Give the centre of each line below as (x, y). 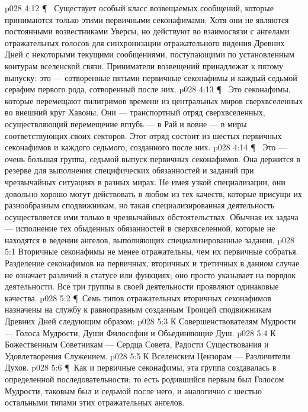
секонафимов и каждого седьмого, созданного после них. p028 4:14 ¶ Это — (146, 147)
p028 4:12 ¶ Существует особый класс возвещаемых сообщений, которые (139, 8)
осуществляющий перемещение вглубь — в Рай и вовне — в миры (126, 123)
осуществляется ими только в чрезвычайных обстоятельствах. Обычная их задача (152, 216)
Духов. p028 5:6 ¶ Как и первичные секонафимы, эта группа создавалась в (141, 367)
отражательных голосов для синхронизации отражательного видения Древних (145, 42)
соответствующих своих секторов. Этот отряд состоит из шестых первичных (143, 135)
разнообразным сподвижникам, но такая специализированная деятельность (140, 205)
